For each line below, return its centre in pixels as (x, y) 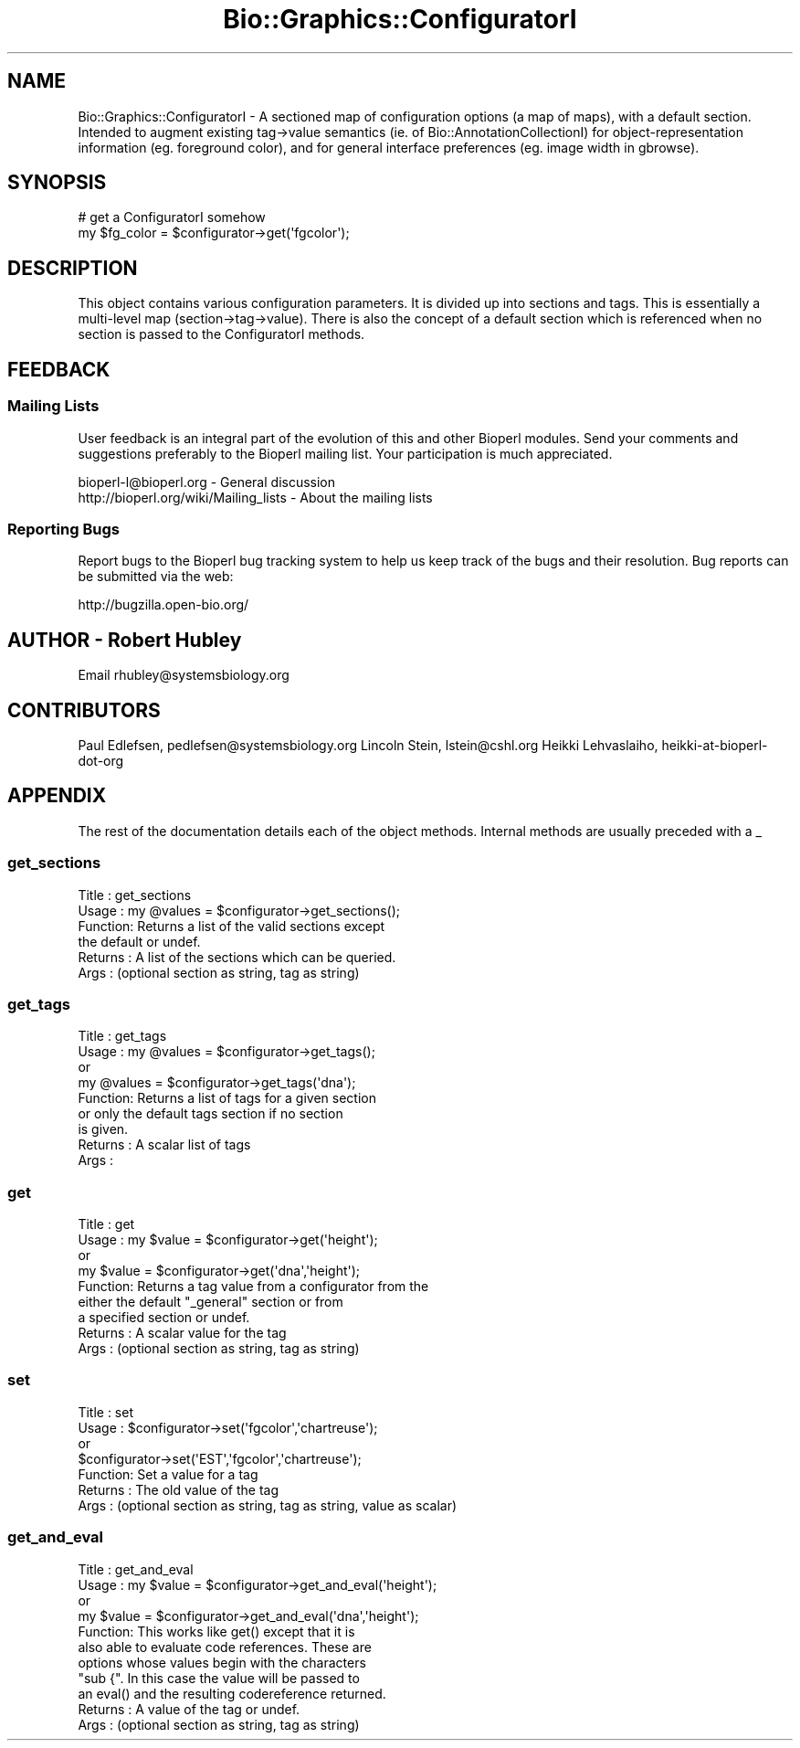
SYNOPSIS (57, 183)
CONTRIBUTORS (84, 710)
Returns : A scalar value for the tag (182, 1333)
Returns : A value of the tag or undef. (189, 1709)
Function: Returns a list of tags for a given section (227, 1098)
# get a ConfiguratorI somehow (172, 217)
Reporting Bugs (63, 529)
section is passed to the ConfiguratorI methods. (221, 334)
